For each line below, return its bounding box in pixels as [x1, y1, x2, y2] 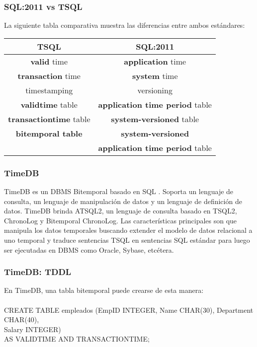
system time [132, 69, 178, 81]
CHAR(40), [4, 314, 39, 325]
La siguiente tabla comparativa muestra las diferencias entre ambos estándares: [4, 20, 245, 30]
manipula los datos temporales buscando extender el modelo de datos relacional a [4, 225, 253, 235]
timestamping [25, 84, 73, 96]
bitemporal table [15, 127, 83, 139]
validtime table [20, 98, 78, 110]
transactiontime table [8, 113, 90, 125]
